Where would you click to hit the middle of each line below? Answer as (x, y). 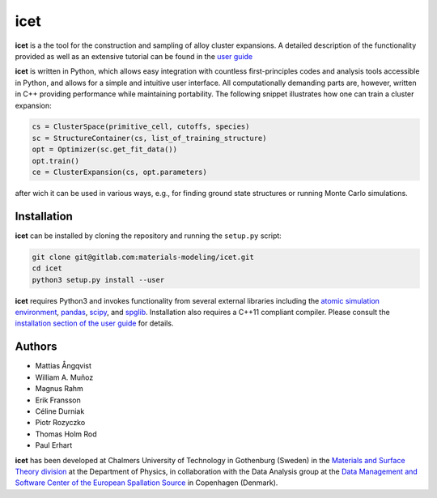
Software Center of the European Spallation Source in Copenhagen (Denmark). (146, 483)
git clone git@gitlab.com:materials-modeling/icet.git (143, 257)
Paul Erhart (54, 445)
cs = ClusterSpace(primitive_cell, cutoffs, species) (141, 127)
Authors (36, 347)
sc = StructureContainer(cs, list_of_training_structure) (149, 138)
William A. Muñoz (64, 377)
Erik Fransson (58, 400)
